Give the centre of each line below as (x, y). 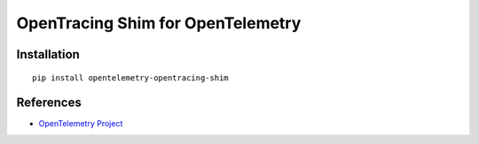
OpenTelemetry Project (81, 124)
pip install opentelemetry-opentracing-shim (131, 78)
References (49, 103)
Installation (48, 54)
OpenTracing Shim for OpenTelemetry (159, 23)
